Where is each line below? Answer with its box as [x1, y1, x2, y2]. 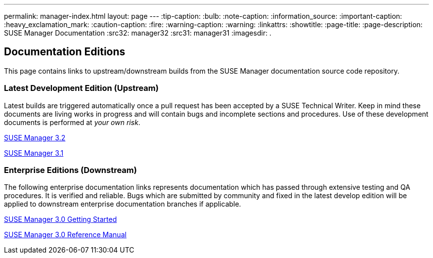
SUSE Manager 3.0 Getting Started [4, 215, 117, 224]
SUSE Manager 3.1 [4, 148, 64, 157]
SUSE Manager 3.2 [4, 133, 66, 142]
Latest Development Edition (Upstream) [4, 83, 159, 93]
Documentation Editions [4, 45, 126, 58]
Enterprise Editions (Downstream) [4, 165, 137, 175]
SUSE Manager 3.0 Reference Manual [4, 230, 127, 239]
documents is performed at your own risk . [4, 118, 140, 127]
